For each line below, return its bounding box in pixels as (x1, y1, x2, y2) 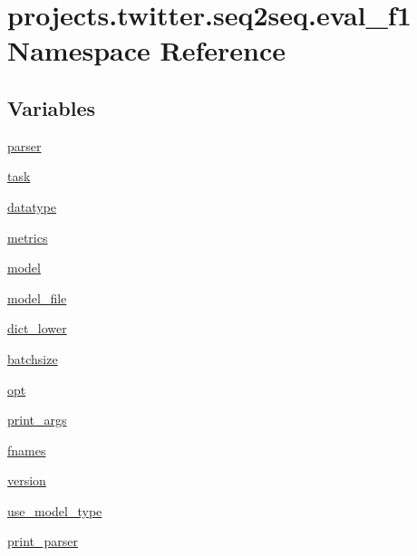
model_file (7, 288, 67, 307)
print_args (7, 410, 67, 429)
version (7, 471, 46, 490)
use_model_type (7, 501, 102, 520)
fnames (7, 440, 46, 459)
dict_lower (7, 319, 67, 338)
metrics (7, 227, 48, 246)
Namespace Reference (7, 32, 286, 69)
